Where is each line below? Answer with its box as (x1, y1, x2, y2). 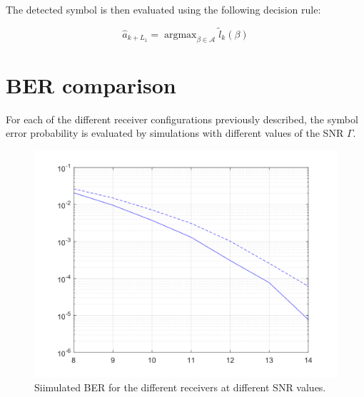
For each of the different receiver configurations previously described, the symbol (6, 111, 358, 126)
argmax (163, 29, 197, 40)
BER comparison (6, 70, 176, 99)
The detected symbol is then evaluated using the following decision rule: (6, 2, 321, 16)
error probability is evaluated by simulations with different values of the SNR (6, 125, 344, 140)
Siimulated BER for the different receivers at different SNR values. (34, 379, 326, 394)
